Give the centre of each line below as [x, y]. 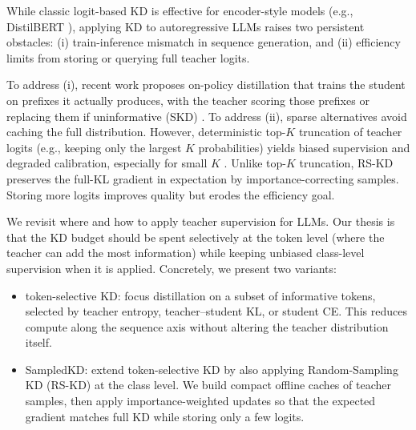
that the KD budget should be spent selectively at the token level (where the [196, 237]
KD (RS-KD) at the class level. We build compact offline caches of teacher [208, 385]
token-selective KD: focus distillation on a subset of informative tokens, [200, 295]
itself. [38, 342]
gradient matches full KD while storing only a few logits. [165, 416]
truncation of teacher [350, 132]
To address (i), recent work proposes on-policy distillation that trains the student [206, 84]
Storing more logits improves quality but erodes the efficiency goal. [171, 194]
